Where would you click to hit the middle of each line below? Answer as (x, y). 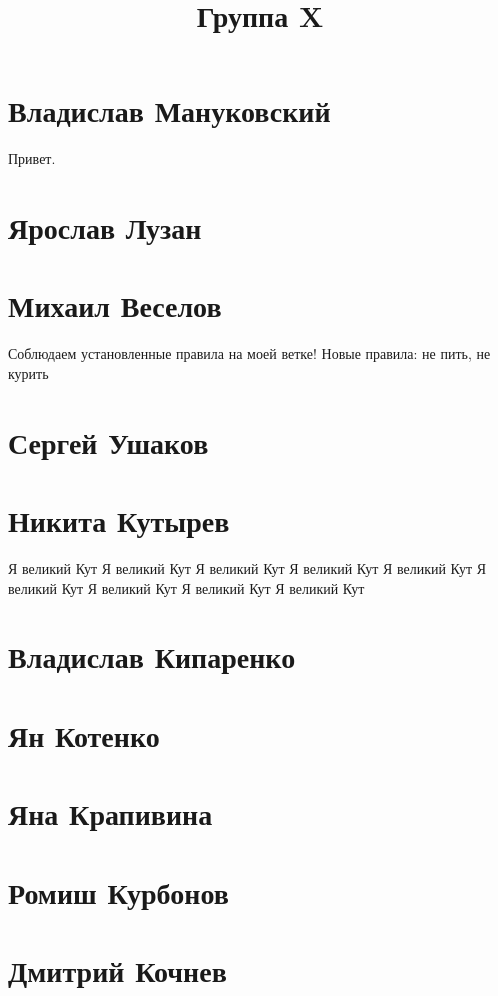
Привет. (32, 158)
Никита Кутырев (119, 520)
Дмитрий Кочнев (117, 969)
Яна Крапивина (110, 813)
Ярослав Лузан (105, 227)
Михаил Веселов (115, 305)
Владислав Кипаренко (152, 656)
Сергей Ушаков (108, 441)
